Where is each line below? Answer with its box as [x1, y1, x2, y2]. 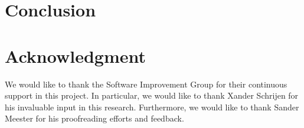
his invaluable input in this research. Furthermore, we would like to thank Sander [5, 100, 299, 113]
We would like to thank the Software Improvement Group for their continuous [5, 78, 287, 90]
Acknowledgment [5, 43, 146, 68]
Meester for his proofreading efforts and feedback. [5, 112, 184, 124]
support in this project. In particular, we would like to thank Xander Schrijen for [5, 89, 299, 102]
